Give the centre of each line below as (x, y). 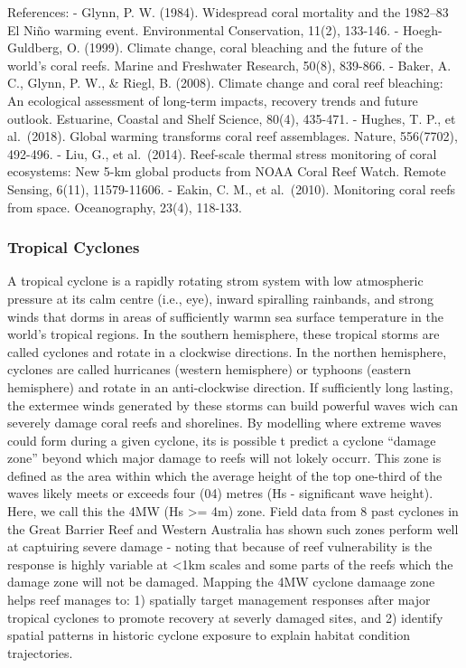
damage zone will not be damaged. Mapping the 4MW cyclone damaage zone (221, 582)
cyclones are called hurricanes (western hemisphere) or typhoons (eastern (210, 369)
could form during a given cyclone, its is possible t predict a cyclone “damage (222, 440)
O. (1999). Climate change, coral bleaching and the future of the (245, 47)
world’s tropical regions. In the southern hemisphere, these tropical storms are (224, 334)
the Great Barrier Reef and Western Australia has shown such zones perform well (233, 528)
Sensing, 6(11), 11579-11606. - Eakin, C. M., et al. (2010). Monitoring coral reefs (231, 188)
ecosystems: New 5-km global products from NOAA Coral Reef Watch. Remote (227, 171)
